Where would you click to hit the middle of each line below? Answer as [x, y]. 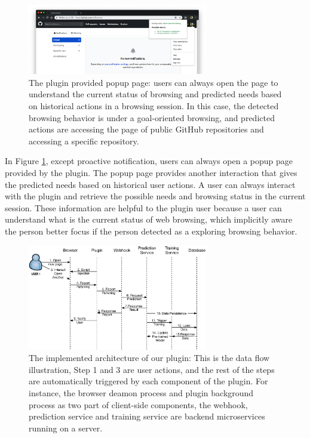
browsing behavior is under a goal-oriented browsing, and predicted [152, 117]
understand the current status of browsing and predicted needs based [155, 94]
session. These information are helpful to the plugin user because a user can [143, 207]
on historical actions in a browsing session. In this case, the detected [154, 106]
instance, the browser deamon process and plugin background [141, 392]
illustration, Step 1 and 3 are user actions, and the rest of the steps [152, 369]
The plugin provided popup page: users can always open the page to [154, 82]
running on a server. [66, 428]
